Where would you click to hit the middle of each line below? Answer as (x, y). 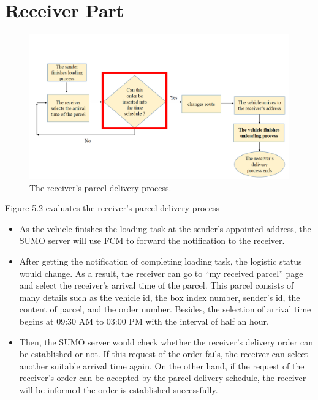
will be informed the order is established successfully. (119, 389)
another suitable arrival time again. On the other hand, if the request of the (162, 365)
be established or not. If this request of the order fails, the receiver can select (164, 354)
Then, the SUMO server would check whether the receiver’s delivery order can (166, 342)
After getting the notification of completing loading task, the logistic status (161, 261)
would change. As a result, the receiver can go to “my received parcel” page (161, 273)
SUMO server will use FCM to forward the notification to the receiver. (152, 240)
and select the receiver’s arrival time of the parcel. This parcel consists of (157, 285)
